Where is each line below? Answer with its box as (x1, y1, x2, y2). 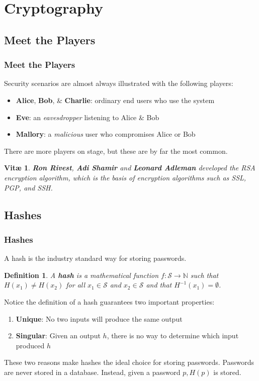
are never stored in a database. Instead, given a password (4, 366, 181, 377)
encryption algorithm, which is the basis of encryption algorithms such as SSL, (4, 172, 246, 182)
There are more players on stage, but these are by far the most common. (4, 145, 228, 156)
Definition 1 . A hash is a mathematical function (4, 269, 159, 280)
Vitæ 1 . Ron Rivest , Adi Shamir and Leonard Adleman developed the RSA (4, 162, 255, 173)
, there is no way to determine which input (107, 330, 239, 341)
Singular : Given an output (16, 330, 101, 341)
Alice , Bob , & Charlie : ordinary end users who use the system (16, 94, 215, 105)
